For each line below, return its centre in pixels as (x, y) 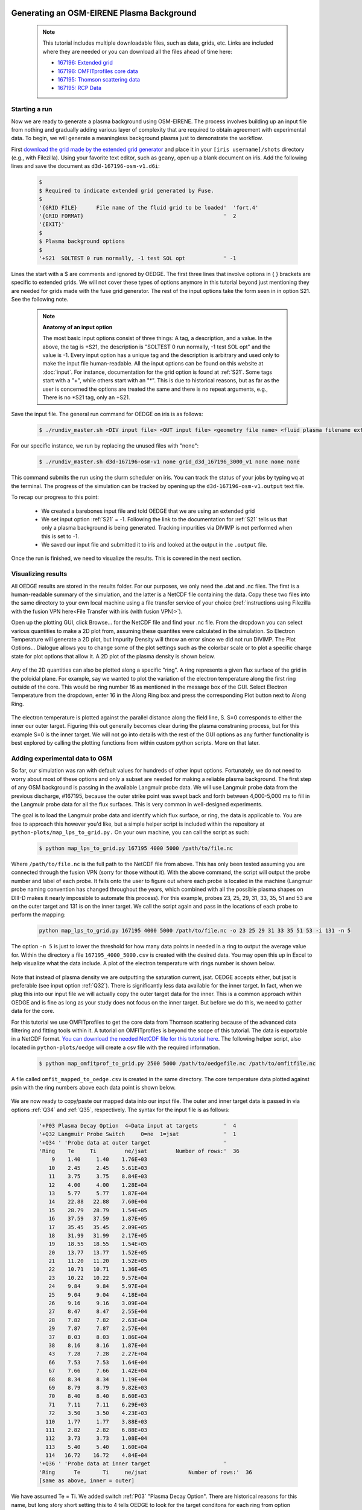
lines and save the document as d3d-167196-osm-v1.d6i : (85, 166)
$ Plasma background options (82, 241)
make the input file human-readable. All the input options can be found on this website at (153, 364)
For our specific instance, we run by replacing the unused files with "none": (105, 446)
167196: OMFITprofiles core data (98, 71)
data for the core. (33, 1011)
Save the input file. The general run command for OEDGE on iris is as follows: (107, 414)
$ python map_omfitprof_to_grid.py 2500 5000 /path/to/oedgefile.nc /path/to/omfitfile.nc (177, 1063)
